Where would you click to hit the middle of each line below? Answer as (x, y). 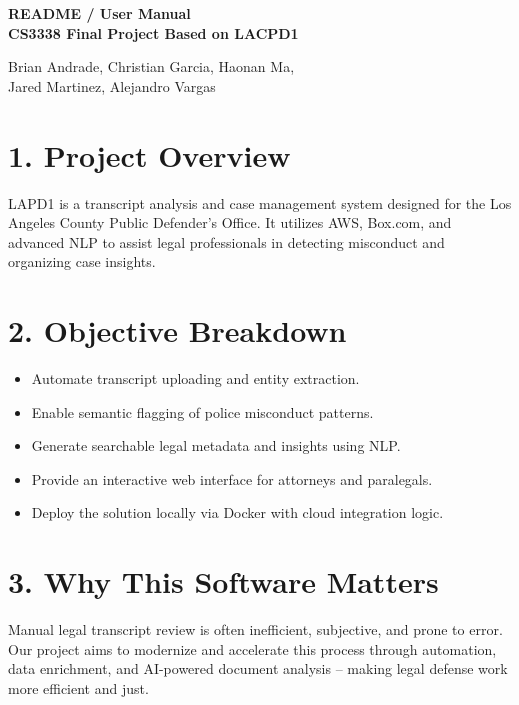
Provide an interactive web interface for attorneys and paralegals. (232, 478)
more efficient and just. (78, 687)
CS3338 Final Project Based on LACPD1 (153, 32)
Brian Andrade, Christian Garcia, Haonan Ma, (151, 66)
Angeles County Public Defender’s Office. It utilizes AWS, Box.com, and (230, 222)
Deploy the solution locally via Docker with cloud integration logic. (237, 512)
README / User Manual (99, 13)
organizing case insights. (82, 261)
